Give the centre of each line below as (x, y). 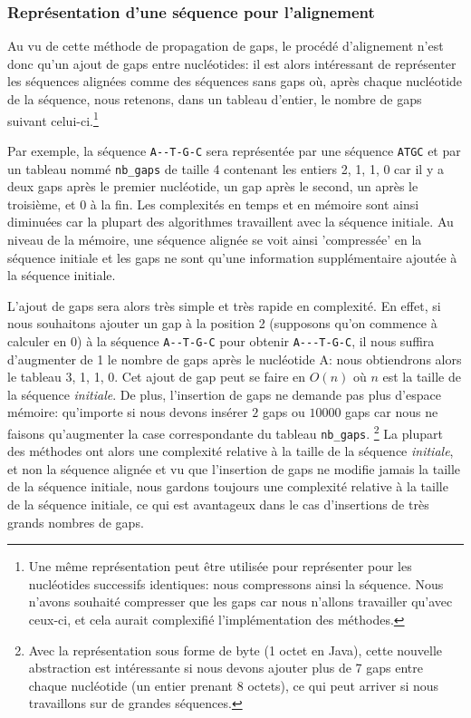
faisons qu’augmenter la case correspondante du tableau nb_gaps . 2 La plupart (225, 432)
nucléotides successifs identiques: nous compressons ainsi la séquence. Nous (236, 583)
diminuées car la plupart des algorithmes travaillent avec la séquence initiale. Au (231, 222)
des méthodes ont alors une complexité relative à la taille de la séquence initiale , (231, 451)
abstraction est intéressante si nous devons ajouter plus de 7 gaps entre (226, 668)
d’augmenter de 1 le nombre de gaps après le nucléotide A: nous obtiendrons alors (235, 359)
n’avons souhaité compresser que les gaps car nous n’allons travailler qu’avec (240, 602)
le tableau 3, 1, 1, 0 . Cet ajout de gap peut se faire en (157, 377)
